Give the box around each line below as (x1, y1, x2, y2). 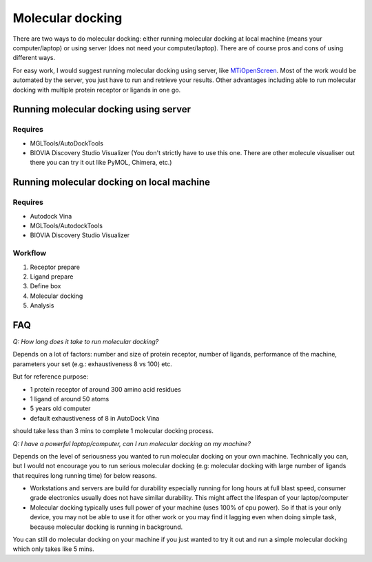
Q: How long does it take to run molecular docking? (12, 337, 159, 345)
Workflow (12, 248, 47, 258)
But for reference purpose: (12, 372, 89, 381)
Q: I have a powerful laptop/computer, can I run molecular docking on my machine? (12, 439, 251, 448)
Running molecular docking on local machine (12, 177, 210, 188)
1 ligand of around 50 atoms (30, 394, 110, 403)
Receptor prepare (30, 263, 81, 271)
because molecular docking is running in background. (30, 523, 183, 531)
